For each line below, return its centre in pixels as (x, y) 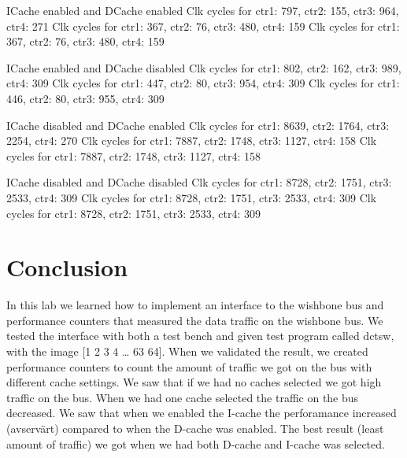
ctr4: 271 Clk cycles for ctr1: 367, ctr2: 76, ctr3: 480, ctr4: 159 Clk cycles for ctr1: (203, 26)
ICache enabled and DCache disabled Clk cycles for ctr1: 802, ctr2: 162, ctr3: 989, (204, 67)
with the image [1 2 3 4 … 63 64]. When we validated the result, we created (187, 351)
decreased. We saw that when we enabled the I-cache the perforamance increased (202, 413)
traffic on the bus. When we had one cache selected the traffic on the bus (183, 397)
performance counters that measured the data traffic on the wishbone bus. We (195, 320)
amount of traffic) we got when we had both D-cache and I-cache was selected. (196, 443)
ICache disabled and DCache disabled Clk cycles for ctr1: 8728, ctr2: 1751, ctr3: (199, 182)
